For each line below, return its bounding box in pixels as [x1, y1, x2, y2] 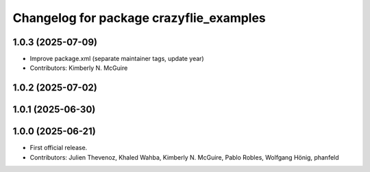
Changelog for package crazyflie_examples [12, 10, 267, 25]
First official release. [29, 144, 88, 152]
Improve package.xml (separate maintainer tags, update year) [29, 55, 205, 63]
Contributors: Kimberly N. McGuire [29, 64, 128, 72]
